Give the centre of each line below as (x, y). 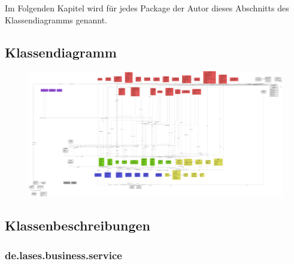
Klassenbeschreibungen (78, 225)
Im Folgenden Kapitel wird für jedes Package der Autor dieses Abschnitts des (147, 8)
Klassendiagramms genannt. (56, 19)
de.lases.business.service (63, 255)
